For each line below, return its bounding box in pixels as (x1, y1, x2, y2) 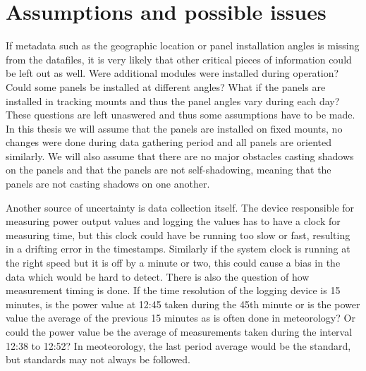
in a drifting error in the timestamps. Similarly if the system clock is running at (6, 241, 350, 256)
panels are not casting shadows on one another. (6, 176, 210, 191)
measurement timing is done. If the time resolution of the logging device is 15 (6, 283, 341, 298)
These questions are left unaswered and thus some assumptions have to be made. (6, 107, 355, 122)
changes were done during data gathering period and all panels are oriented (6, 135, 332, 150)
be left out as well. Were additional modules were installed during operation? (6, 66, 339, 80)
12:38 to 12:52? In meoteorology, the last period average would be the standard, (6, 338, 351, 353)
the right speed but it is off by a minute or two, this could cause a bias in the (6, 255, 341, 270)
